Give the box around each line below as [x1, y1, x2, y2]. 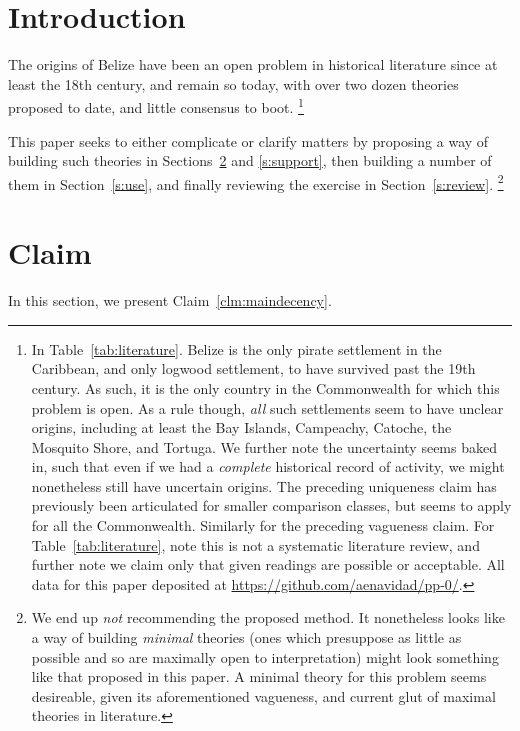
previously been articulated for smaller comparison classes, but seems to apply [31, 495, 512, 516]
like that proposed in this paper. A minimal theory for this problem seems [31, 666, 487, 687]
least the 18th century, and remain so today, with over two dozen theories [8, 73, 459, 94]
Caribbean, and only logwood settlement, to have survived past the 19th [31, 358, 476, 379]
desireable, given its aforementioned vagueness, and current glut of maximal [31, 685, 496, 706]
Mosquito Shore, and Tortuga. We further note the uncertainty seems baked [31, 436, 497, 457]
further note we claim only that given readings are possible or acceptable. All [31, 554, 505, 575]
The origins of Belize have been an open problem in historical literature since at [8, 54, 498, 75]
